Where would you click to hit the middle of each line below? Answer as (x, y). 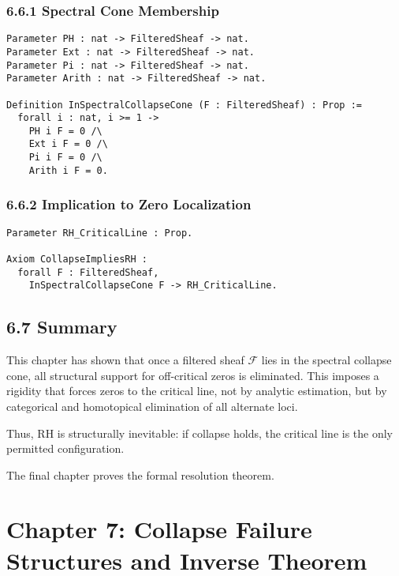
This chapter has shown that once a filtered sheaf (125, 360)
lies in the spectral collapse (326, 360)
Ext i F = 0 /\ (68, 144)
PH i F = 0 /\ (65, 131)
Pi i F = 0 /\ (65, 158)
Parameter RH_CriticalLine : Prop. (100, 233)
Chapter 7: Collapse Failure (159, 529)
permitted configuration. (65, 448)
